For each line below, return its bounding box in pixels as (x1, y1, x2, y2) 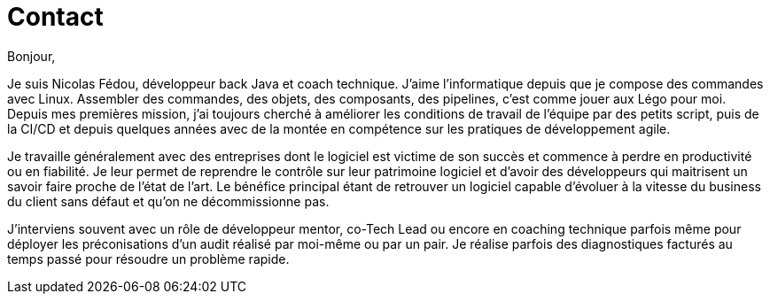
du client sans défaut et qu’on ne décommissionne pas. (7, 193, 330, 209)
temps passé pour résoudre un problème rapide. (7, 251, 290, 266)
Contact (7, 2, 104, 32)
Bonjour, (7, 48, 56, 64)
